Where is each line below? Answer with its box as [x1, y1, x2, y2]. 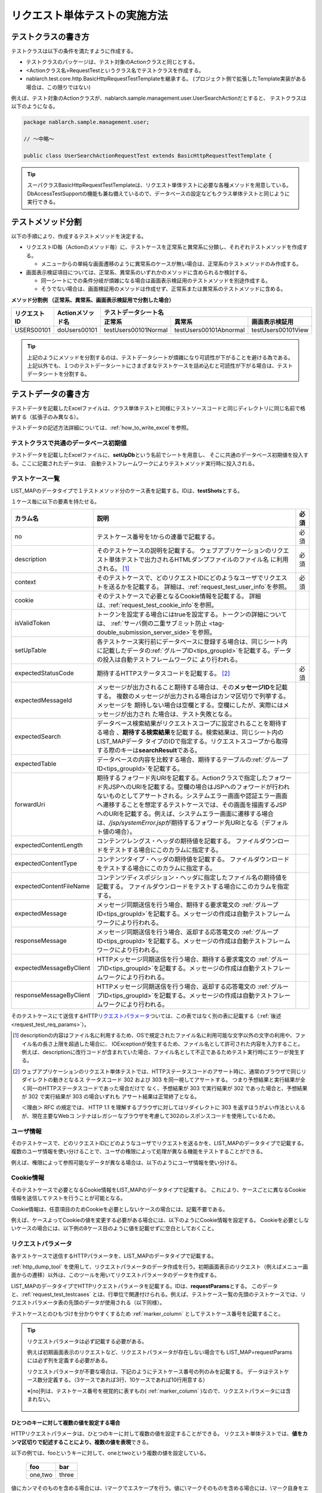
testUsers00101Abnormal [174, 326, 245, 334]
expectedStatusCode [14, 669, 75, 677]
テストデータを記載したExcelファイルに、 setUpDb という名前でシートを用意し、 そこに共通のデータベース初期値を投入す [11, 451, 309, 459]
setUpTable [14, 646, 47, 655]
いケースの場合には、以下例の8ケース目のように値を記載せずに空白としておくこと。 [11, 1225, 218, 1232]
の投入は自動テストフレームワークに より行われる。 [97, 656, 241, 664]
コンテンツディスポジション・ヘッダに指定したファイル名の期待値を [97, 874, 287, 882]
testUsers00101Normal [104, 326, 168, 334]
